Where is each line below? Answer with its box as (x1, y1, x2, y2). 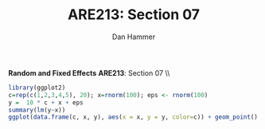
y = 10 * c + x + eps (8, 98, 84, 107)
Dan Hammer (111, 32, 156, 41)
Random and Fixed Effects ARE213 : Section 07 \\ (8, 68, 170, 77)
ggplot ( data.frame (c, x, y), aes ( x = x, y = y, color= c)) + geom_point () (8, 113, 259, 121)
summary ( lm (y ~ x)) (8, 106, 66, 114)
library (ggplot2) (8, 84, 66, 92)
